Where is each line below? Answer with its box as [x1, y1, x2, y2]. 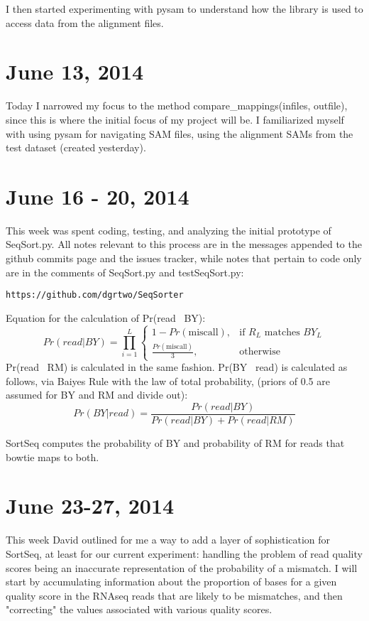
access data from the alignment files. [6, 15, 164, 30]
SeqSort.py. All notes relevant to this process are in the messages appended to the [6, 237, 362, 252]
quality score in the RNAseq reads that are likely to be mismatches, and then [6, 588, 343, 603]
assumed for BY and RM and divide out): [6, 387, 188, 402]
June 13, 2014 [6, 57, 144, 86]
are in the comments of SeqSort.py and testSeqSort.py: [6, 264, 244, 279]
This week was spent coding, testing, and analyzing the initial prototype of [6, 222, 331, 237]
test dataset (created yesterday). [6, 140, 146, 155]
